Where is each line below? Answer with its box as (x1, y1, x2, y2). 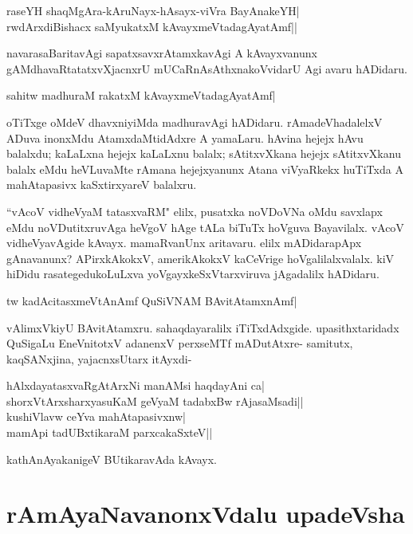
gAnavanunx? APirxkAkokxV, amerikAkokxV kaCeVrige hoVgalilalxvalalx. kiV (6, 249, 395, 266)
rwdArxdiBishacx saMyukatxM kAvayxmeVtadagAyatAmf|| (6, 18, 297, 34)
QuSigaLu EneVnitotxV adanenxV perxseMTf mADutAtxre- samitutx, (6, 335, 353, 351)
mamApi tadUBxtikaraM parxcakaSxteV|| (6, 424, 213, 441)
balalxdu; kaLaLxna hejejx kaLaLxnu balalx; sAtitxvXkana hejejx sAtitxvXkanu (6, 145, 401, 162)
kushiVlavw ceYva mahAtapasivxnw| (6, 408, 186, 425)
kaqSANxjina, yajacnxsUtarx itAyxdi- (6, 350, 192, 367)
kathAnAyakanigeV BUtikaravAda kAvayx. (6, 450, 217, 467)
